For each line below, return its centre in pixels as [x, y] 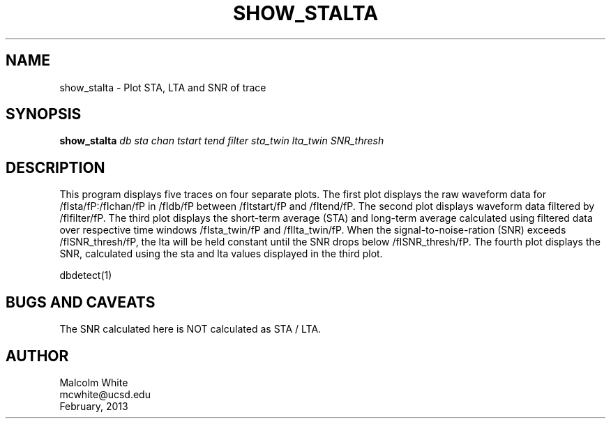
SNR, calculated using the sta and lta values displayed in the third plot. [221, 254]
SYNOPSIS [44, 114]
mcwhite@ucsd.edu [105, 394]
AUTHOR [37, 356]
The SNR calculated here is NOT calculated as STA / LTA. [190, 329]
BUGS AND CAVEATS [81, 302]
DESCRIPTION [55, 167]
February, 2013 [94, 406]
